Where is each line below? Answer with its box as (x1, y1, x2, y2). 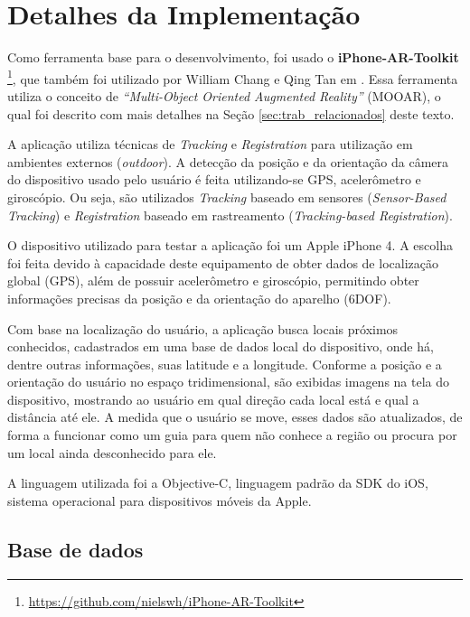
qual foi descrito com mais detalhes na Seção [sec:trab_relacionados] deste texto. (7, 104, 455, 123)
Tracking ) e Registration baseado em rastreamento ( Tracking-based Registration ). (7, 205, 453, 224)
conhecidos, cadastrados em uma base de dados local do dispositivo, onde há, (7, 337, 434, 356)
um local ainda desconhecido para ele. (7, 443, 217, 462)
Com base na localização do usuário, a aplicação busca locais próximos (7, 319, 399, 338)
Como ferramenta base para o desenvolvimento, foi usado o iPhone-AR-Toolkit (7, 48, 459, 67)
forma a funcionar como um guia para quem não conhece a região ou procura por (7, 425, 457, 444)
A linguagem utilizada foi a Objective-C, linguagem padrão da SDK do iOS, (7, 473, 428, 492)
